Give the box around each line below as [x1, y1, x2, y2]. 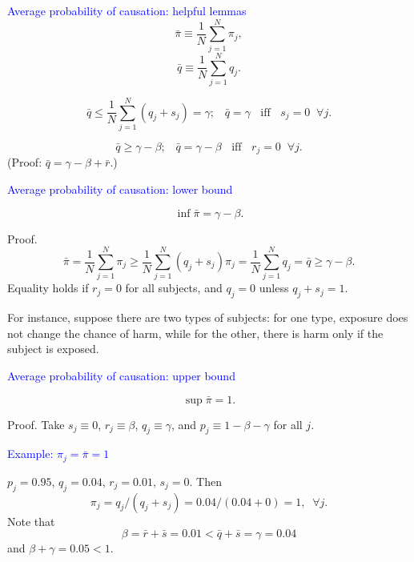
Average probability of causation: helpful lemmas [7, 2, 247, 18]
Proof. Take [7, 415, 65, 432]
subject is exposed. [7, 340, 99, 357]
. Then [189, 472, 222, 489]
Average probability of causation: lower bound [7, 181, 233, 198]
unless [259, 279, 289, 296]
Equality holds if [7, 279, 89, 296]
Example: [7, 445, 54, 462]
